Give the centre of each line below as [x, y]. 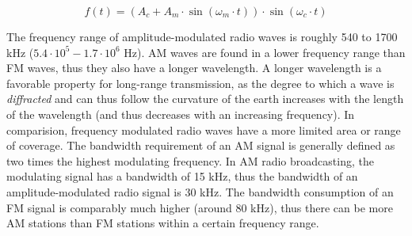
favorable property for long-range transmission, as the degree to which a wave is [200, 83]
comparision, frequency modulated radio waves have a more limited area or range [204, 129]
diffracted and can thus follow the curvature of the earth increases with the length [205, 99]
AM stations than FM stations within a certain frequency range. [163, 223]
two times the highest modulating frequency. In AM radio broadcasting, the [190, 160]
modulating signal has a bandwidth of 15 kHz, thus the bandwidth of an [182, 176]
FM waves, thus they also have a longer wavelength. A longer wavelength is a [194, 68]
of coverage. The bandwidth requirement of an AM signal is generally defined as [201, 145]
